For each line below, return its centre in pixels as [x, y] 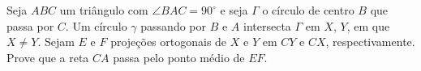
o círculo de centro [308, 10]
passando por [173, 25]
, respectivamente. [370, 42]
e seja [234, 10]
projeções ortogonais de [169, 42]
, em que [368, 25]
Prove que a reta [48, 57]
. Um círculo [96, 25]
